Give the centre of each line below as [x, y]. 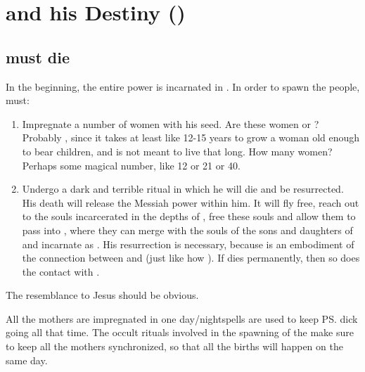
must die [38, 57]
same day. [27, 360]
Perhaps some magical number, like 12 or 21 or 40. [131, 165]
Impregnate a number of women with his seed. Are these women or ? [171, 123]
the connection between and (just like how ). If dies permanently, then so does [191, 258]
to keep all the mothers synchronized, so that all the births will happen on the [174, 346]
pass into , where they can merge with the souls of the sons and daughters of [187, 230]
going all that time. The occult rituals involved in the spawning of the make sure [180, 332]
